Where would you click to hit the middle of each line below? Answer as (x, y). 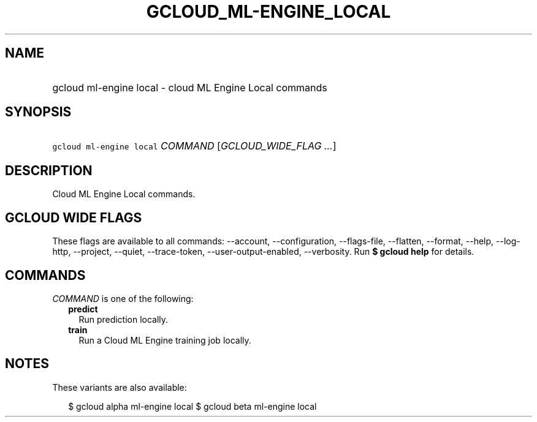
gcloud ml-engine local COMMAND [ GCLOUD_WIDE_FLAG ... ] (194, 146)
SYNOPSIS (38, 112)
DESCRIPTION (49, 170)
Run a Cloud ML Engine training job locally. (165, 340)
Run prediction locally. (124, 319)
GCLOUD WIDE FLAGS (74, 217)
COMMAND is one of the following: (123, 298)
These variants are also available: (120, 387)
